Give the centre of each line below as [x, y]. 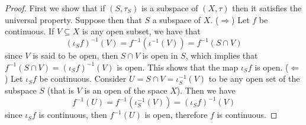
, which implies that [222, 55]
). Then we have [206, 90]
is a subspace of [170, 8]
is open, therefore [176, 115]
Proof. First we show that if [55, 8]
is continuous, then [73, 115]
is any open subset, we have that [141, 31]
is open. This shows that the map [178, 67]
